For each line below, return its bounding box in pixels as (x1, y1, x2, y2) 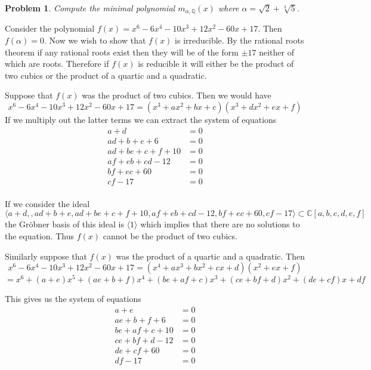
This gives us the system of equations (5, 292, 141, 305)
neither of (259, 45, 294, 58)
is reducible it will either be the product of (138, 57, 294, 70)
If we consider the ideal (5, 197, 90, 209)
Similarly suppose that (5, 249, 87, 262)
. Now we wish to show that (44, 34, 146, 47)
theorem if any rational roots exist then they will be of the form (5, 45, 239, 58)
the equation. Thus (5, 230, 74, 242)
